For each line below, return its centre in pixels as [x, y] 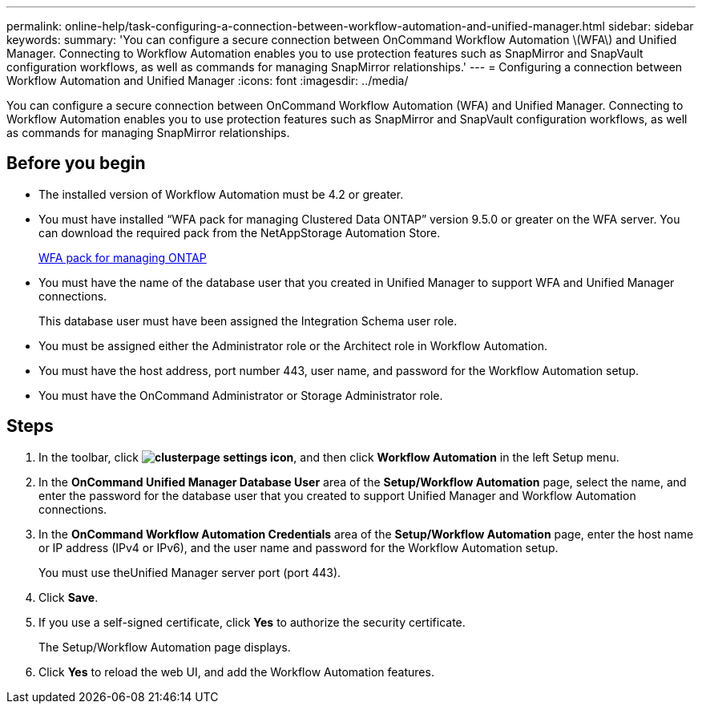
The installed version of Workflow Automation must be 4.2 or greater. [221, 194]
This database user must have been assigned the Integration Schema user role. [248, 321]
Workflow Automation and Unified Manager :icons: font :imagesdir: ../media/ [208, 81]
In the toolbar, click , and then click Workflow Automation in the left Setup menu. [329, 457]
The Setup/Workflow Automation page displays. [165, 647]
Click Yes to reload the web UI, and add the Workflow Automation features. [236, 672]
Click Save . [69, 597]
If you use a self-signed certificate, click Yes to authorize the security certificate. [252, 622]
